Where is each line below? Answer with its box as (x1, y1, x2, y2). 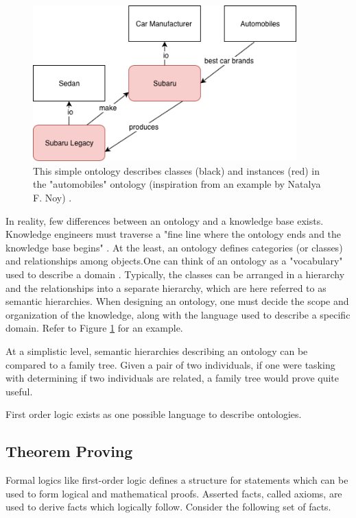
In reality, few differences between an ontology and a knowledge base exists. (5, 213, 324, 227)
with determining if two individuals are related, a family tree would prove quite (5, 371, 340, 385)
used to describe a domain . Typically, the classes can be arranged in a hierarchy (5, 267, 345, 281)
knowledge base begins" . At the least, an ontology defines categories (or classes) (5, 240, 343, 254)
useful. (5, 384, 33, 398)
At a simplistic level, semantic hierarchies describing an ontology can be (5, 343, 308, 358)
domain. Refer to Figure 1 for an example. (5, 321, 183, 335)
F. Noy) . (33, 190, 72, 205)
